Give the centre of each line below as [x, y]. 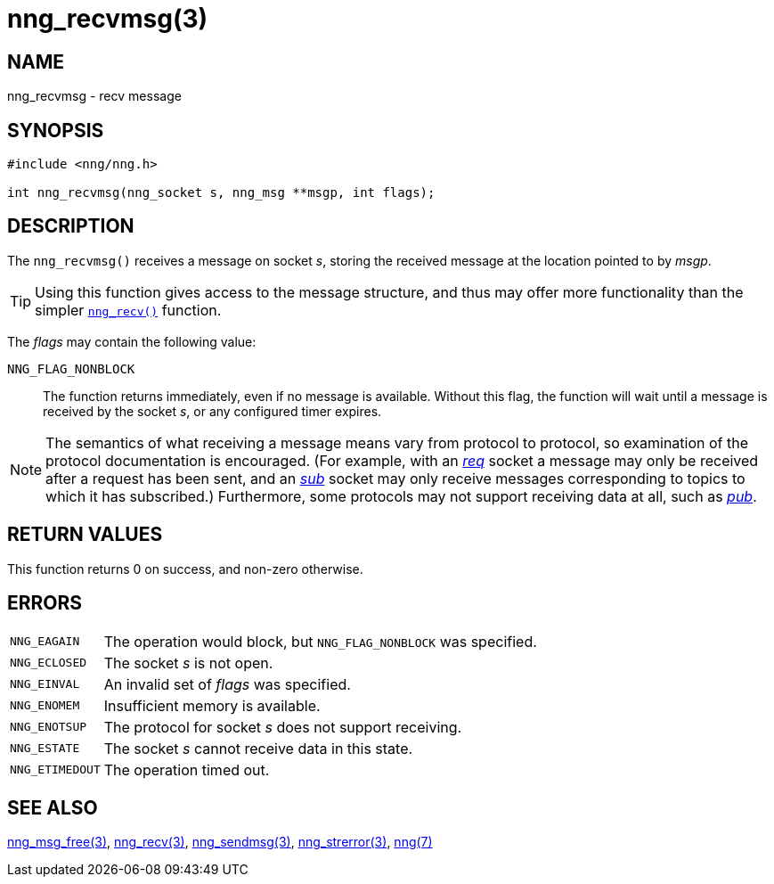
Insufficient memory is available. [212, 705]
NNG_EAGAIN [45, 642]
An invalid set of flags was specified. [227, 684]
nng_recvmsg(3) [108, 19]
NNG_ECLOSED [49, 663]
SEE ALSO [53, 807]
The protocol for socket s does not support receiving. [283, 727]
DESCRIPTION [71, 226]
